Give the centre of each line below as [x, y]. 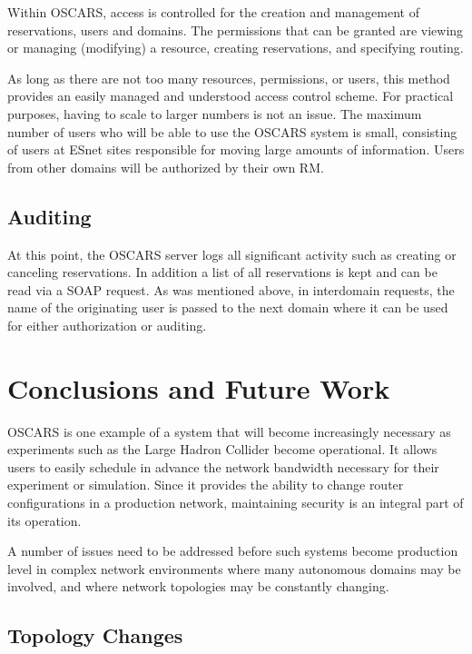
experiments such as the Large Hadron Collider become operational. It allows [222, 449]
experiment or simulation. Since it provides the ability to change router [206, 485]
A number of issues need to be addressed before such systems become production [233, 551]
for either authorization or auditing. [107, 325]
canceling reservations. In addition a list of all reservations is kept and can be [222, 272]
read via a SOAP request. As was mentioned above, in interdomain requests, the [231, 289]
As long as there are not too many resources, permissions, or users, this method [229, 78]
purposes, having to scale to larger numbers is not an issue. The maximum [215, 113]
